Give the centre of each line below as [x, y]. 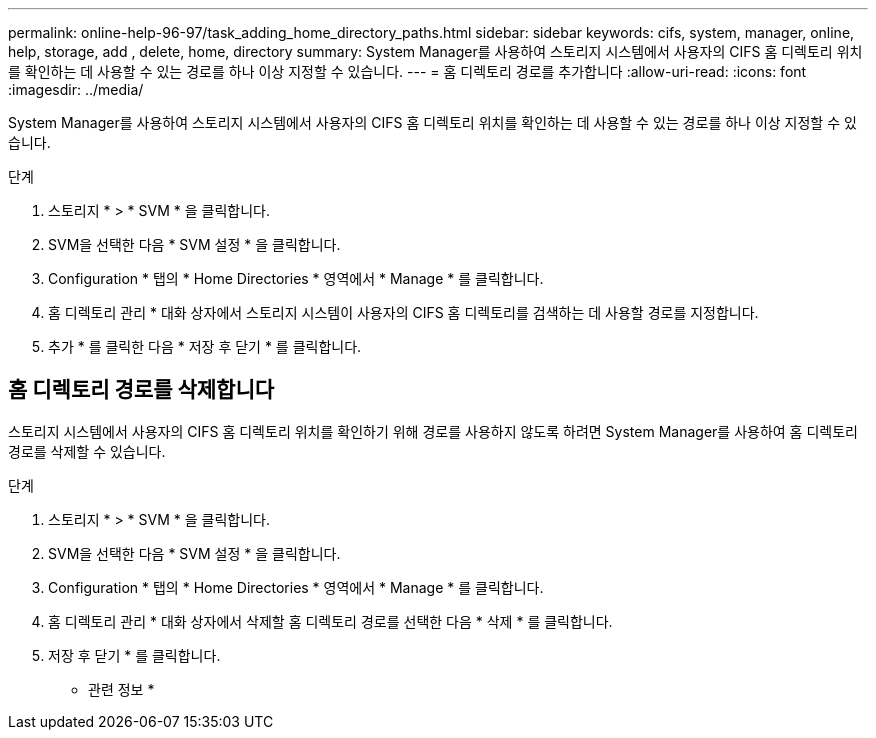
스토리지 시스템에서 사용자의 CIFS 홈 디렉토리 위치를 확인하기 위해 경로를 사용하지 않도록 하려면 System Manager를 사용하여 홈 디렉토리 [433, 431]
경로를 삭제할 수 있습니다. [87, 451]
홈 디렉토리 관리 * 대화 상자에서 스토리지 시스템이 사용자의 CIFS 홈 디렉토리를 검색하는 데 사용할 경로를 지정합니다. [403, 312]
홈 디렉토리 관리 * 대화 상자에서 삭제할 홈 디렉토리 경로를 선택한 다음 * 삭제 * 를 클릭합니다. [330, 621]
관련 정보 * [121, 689]
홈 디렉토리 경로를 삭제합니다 [141, 390]
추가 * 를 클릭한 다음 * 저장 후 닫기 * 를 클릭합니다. [205, 346]
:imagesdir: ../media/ [76, 89]
